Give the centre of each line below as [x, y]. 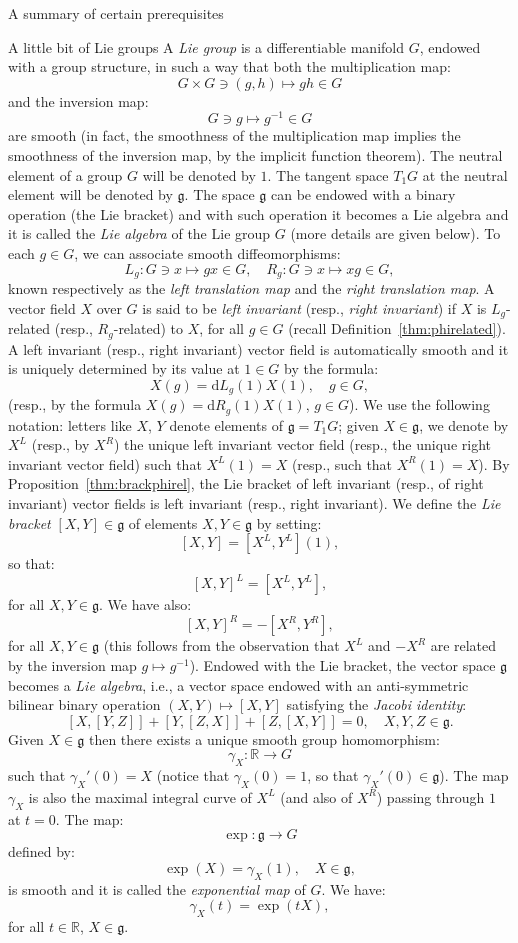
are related [463, 645]
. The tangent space [328, 174]
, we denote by [464, 424]
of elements [163, 522]
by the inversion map [72, 665]
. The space [219, 194]
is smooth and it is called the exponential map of [157, 888]
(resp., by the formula [75, 404]
